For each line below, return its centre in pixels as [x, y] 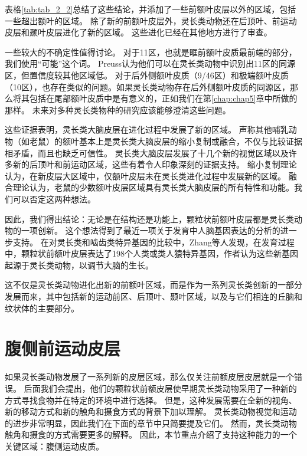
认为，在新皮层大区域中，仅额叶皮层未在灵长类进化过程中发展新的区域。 [145, 175]
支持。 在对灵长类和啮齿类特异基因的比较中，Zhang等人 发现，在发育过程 [153, 242]
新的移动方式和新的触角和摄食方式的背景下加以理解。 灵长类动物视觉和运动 [151, 411]
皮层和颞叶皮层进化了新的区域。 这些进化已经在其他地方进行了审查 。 [138, 32]
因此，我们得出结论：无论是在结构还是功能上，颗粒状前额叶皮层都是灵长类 [149, 219]
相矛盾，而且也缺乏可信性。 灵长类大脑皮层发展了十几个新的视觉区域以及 [147, 152]
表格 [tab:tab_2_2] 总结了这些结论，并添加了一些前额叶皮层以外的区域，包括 [151, 9]
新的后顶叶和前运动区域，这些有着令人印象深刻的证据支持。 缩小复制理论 [155, 164]
